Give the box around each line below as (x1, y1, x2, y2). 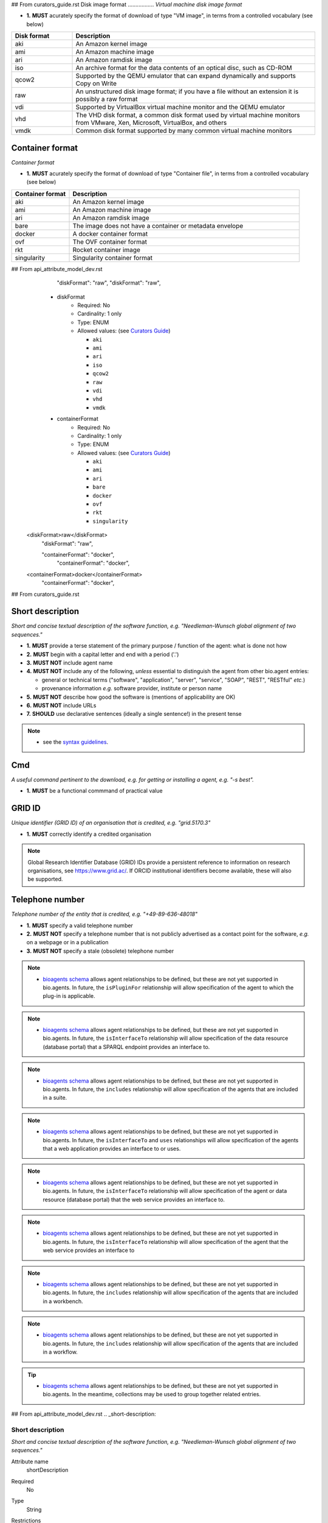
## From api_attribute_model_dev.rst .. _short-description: (11, 1410, 156, 1418)
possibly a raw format (75, 95, 138, 104)
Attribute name (11, 1458, 49, 1465)
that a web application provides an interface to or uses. (43, 1145, 181, 1152)
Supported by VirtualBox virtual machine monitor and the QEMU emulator (75, 103, 285, 111)
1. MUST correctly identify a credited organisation (26, 830, 152, 838)
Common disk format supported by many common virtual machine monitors (75, 127, 292, 135)
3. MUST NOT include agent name (26, 659, 113, 666)
